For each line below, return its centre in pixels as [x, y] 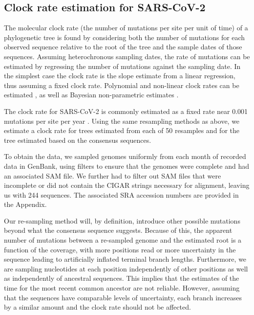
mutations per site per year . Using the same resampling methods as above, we [122, 121]
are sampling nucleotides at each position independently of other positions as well [126, 268]
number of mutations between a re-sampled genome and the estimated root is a [123, 240]
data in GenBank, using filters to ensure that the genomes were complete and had [127, 166]
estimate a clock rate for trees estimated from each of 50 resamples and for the [122, 130]
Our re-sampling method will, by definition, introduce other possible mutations [122, 220]
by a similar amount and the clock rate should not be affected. [97, 307]
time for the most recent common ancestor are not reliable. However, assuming [122, 288]
